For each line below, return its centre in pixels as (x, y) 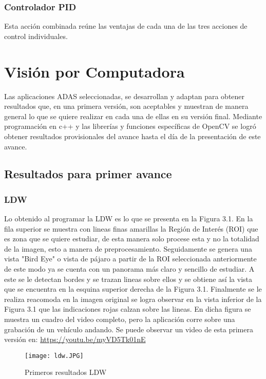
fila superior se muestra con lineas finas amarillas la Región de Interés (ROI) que (131, 228)
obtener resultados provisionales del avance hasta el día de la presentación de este (132, 136)
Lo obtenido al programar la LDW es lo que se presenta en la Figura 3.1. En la (129, 219)
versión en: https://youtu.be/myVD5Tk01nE (75, 339)
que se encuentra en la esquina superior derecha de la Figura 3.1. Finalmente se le (133, 289)
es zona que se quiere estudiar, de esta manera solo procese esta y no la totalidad (132, 239)
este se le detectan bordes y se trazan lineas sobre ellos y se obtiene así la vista (128, 279)
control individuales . (36, 36)
